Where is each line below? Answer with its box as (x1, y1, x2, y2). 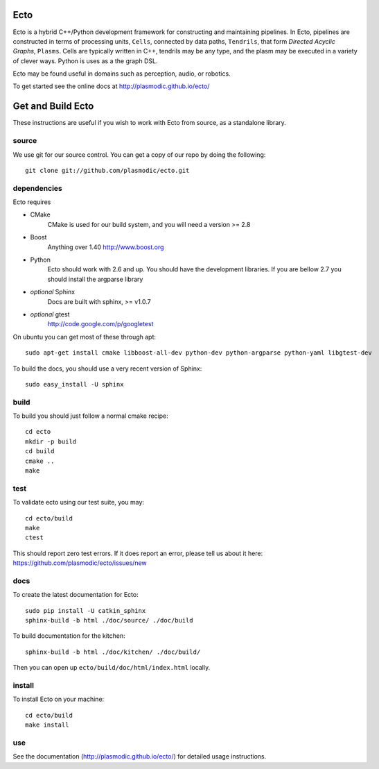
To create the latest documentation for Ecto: (12, 591, 139, 599)
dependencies (12, 183, 62, 193)
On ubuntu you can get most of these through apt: (12, 332, 156, 341)
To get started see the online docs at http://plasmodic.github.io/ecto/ (12, 82, 210, 90)
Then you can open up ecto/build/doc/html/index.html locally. (12, 664, 211, 672)
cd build (25, 448, 55, 455)
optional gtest (30, 310, 70, 319)
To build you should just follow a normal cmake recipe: (12, 412, 169, 420)
